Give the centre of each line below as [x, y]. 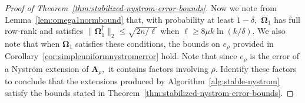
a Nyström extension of [47, 68]
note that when [32, 43]
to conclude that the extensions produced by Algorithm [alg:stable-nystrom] [142, 81]
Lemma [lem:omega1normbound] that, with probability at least [120, 19]
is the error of [275, 56]
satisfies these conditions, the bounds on [147, 43]
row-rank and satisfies [44, 31]
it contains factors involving [158, 68]
